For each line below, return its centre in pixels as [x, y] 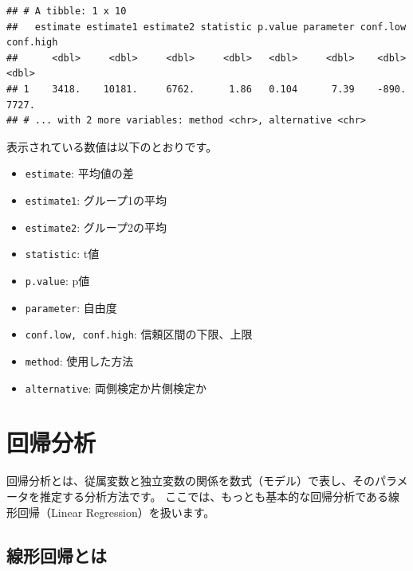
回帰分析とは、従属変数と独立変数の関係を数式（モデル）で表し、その [191, 481]
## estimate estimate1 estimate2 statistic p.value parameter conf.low [206, 27]
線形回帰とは [57, 555]
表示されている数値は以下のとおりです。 [112, 146]
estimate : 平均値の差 [79, 173]
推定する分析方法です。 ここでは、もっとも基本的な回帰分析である [214, 496]
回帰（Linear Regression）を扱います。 [116, 512]
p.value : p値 [57, 280]
